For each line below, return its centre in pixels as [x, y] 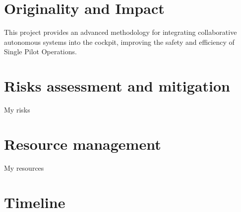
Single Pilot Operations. [40, 52]
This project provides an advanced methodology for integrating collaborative [120, 32]
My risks [17, 110]
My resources [24, 167]
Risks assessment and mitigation [117, 86]
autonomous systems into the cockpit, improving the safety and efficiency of [119, 42]
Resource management [83, 144]
